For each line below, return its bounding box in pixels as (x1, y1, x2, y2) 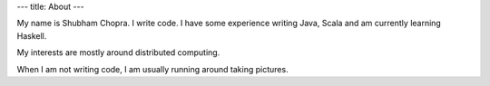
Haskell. (16, 30, 47, 41)
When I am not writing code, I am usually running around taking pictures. (16, 63, 289, 74)
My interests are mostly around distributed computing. (16, 47, 220, 58)
